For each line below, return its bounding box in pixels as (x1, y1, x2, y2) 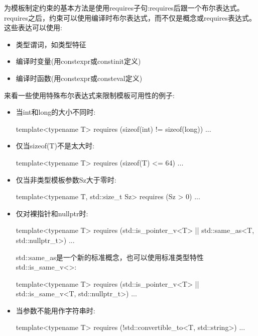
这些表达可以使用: (4, 22, 62, 33)
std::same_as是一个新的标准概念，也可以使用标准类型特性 (16, 251, 204, 262)
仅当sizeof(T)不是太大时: (16, 140, 94, 151)
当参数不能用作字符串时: (16, 305, 95, 315)
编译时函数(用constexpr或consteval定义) (16, 72, 143, 83)
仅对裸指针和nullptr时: (16, 208, 88, 218)
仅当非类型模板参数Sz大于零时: (16, 174, 116, 185)
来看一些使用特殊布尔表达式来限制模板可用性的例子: (4, 90, 175, 100)
